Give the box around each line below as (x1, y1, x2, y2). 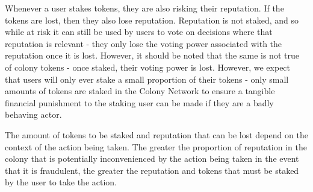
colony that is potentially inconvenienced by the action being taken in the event (5, 152, 299, 165)
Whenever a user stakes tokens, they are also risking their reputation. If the (5, 2, 284, 14)
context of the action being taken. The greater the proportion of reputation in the (5, 140, 307, 153)
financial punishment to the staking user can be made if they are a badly (5, 96, 274, 109)
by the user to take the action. (5, 176, 117, 188)
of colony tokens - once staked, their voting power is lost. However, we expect (5, 60, 291, 73)
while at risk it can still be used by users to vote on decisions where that (5, 25, 273, 38)
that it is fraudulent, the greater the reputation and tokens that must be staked (5, 164, 299, 176)
